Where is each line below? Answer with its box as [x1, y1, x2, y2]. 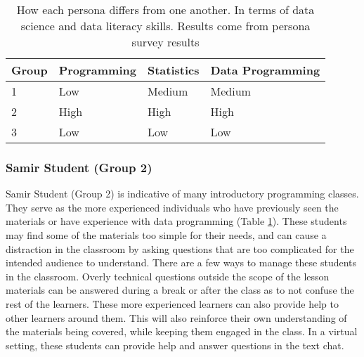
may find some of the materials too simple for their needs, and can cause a [6, 228, 327, 242]
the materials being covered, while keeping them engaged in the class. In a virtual [6, 324, 358, 339]
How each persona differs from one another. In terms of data [16, 1, 315, 18]
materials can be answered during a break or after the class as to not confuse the [6, 283, 354, 297]
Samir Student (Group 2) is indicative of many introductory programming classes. [6, 186, 359, 201]
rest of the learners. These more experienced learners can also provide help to [6, 296, 339, 311]
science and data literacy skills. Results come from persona [20, 18, 311, 34]
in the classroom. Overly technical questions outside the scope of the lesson [6, 268, 330, 283]
